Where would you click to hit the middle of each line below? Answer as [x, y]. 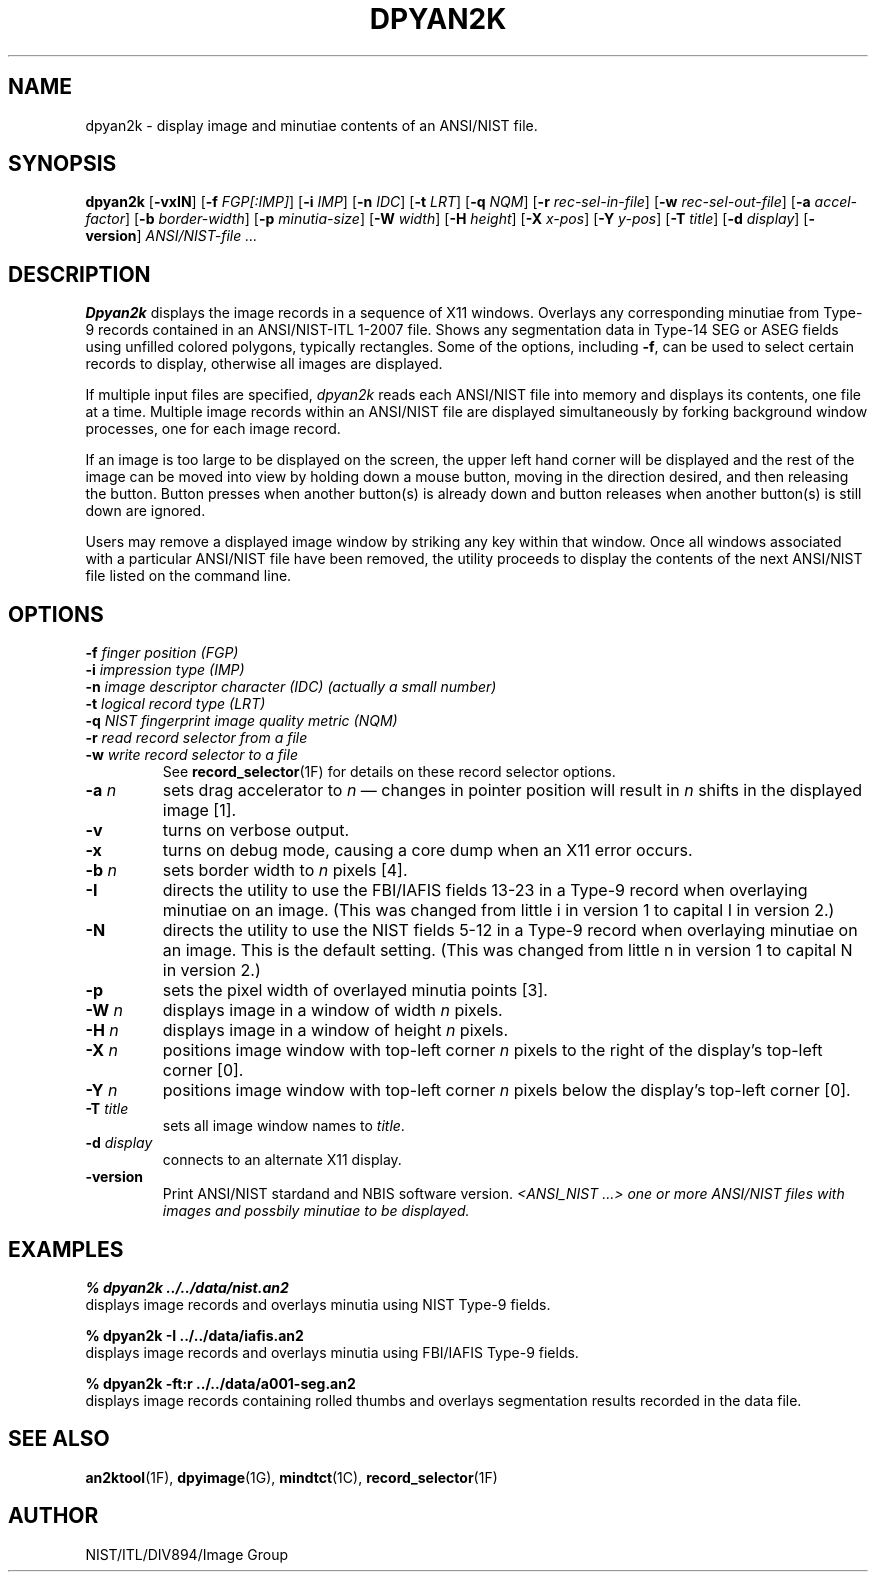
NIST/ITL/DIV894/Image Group [186, 1554]
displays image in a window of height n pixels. [335, 1030]
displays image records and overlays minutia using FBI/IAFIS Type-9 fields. [332, 1352]
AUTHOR [53, 1516]
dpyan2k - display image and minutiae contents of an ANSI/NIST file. [311, 125]
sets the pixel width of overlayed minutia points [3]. [355, 990]
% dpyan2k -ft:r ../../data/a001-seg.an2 [220, 1383]
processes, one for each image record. [213, 429]
